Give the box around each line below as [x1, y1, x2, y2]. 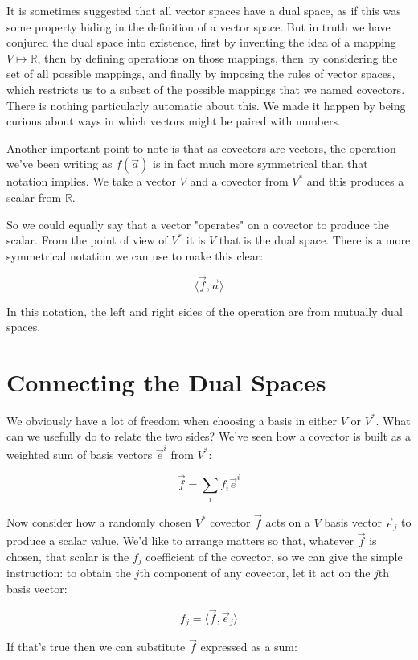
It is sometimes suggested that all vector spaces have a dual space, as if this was [6, 2, 401, 18]
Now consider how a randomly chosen [6, 514, 192, 531]
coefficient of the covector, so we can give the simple [145, 547, 403, 564]
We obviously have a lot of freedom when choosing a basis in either [6, 412, 338, 428]
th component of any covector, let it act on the [139, 564, 371, 581]
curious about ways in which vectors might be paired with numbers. [6, 113, 341, 129]
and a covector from [190, 173, 289, 190]
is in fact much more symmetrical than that [153, 155, 368, 172]
